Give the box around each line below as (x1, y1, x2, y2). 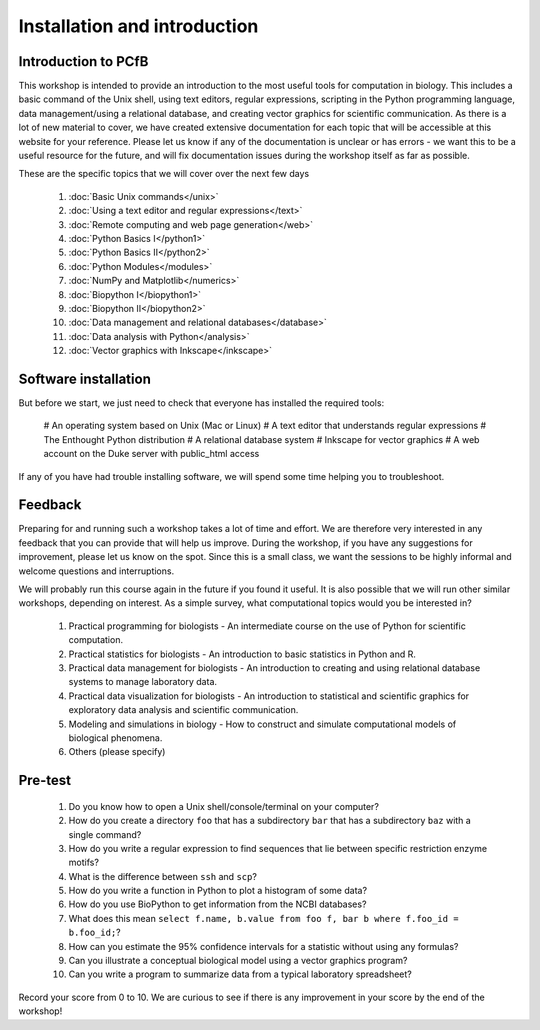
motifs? (68, 856, 100, 869)
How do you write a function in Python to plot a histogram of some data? (68, 885, 368, 897)
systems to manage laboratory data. (68, 676, 218, 688)
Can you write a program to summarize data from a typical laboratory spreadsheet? (68, 968, 412, 980)
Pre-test (18, 772, 72, 789)
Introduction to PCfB (18, 53, 149, 70)
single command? (68, 828, 142, 840)
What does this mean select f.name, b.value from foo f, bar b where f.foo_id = (68, 912, 459, 924)
